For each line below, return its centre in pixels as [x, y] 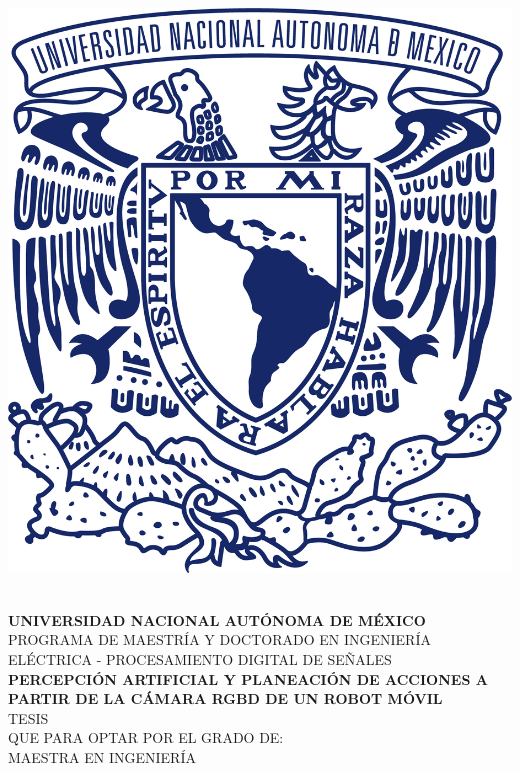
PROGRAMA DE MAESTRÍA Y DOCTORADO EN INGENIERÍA [219, 639]
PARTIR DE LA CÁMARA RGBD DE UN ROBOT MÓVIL [225, 698]
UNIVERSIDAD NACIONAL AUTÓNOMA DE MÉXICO [217, 619]
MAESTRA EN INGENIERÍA [102, 757]
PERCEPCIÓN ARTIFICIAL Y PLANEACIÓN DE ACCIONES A [248, 678]
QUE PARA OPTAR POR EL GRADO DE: [146, 737]
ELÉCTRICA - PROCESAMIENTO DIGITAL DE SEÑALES [200, 659]
